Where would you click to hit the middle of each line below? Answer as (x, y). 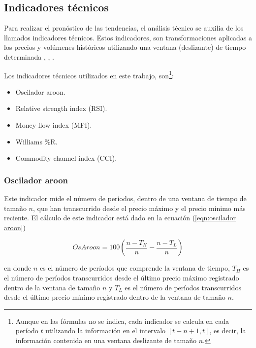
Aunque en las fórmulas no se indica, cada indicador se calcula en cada (122, 321)
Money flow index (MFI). (54, 125)
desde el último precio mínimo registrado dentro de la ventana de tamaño (115, 297)
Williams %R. (36, 141)
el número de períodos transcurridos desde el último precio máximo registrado (122, 277)
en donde (18, 268)
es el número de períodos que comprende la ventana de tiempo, (135, 268)
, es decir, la (228, 331)
